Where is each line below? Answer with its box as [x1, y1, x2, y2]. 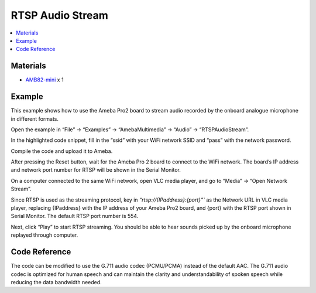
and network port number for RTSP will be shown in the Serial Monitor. [11, 166, 181, 173]
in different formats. [11, 115, 59, 122]
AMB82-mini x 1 [25, 76, 64, 83]
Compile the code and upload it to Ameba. [11, 147, 113, 155]
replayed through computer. [11, 231, 78, 239]
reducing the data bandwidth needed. [11, 278, 102, 285]
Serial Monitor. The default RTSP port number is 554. [11, 213, 139, 220]
